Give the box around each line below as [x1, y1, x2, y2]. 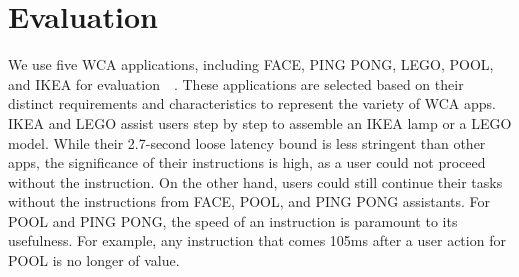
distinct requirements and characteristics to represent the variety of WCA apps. [8, 93, 496, 114]
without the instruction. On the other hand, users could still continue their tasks [8, 171, 503, 192]
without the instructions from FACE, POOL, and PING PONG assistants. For [8, 191, 491, 212]
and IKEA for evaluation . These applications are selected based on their [8, 73, 464, 94]
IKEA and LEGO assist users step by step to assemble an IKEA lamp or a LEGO [8, 112, 512, 133]
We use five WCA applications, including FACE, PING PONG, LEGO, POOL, [8, 54, 494, 75]
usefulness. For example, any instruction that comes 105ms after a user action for [8, 230, 506, 251]
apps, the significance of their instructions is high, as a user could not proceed [8, 152, 486, 173]
